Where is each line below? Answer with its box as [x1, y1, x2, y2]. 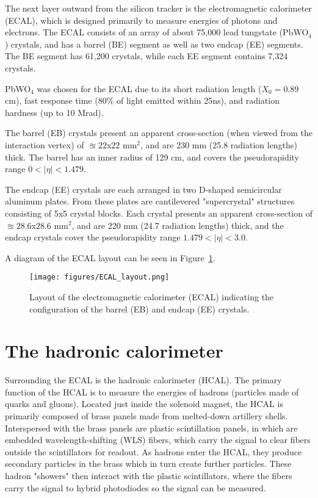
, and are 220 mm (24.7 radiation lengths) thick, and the [71, 218, 284, 231]
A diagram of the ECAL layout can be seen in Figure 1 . [5, 251, 215, 264]
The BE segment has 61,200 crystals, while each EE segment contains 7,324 [5, 49, 288, 62]
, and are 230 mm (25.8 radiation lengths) [140, 138, 297, 151]
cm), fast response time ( [5, 94, 98, 107]
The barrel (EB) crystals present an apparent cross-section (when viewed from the [5, 126, 313, 139]
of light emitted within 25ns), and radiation [117, 94, 280, 107]
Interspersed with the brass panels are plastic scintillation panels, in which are [5, 421, 298, 434]
